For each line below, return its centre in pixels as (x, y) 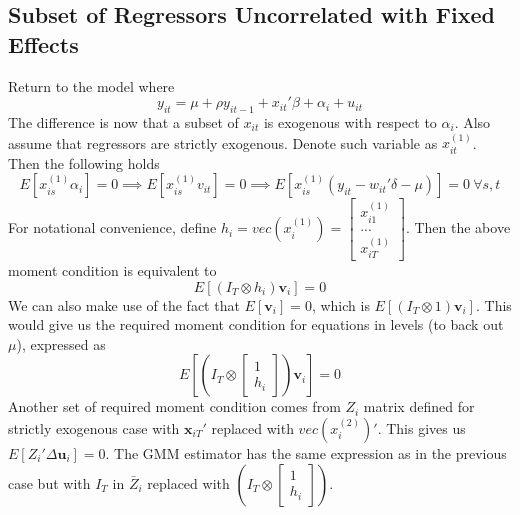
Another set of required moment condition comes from (174, 406)
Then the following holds (84, 162)
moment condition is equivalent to (112, 269)
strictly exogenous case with (94, 427)
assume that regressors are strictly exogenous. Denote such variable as (223, 142)
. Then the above (458, 227)
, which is (340, 304)
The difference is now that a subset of (123, 121)
